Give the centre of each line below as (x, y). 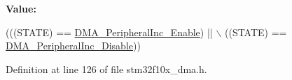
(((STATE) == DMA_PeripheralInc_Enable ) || (109, 32)
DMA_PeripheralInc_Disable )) (73, 46)
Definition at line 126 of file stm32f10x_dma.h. (106, 69)
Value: (21, 8)
